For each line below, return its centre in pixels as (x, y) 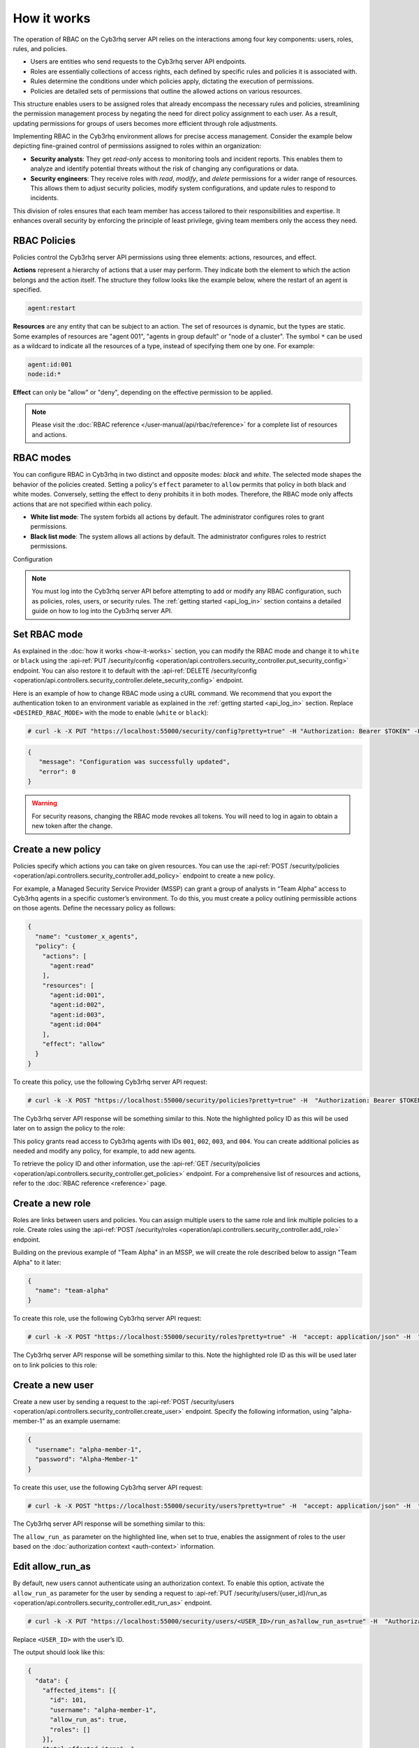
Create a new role (52, 1203)
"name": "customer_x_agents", (87, 936)
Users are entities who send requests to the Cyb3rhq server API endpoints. (139, 62)
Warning (44, 803)
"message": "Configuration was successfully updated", (134, 762)
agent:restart (52, 308)
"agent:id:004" (76, 1025)
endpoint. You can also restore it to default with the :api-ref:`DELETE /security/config (135, 671)
